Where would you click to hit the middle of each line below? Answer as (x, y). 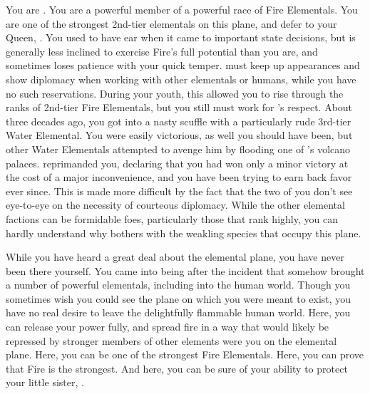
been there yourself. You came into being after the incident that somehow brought (185, 270)
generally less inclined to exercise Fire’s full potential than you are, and (162, 51)
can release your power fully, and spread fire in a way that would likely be (168, 327)
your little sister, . (45, 382)
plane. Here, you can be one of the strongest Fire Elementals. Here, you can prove (185, 354)
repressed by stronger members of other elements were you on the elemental (171, 340)
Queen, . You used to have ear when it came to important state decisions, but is (181, 37)
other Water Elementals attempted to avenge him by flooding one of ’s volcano (178, 149)
